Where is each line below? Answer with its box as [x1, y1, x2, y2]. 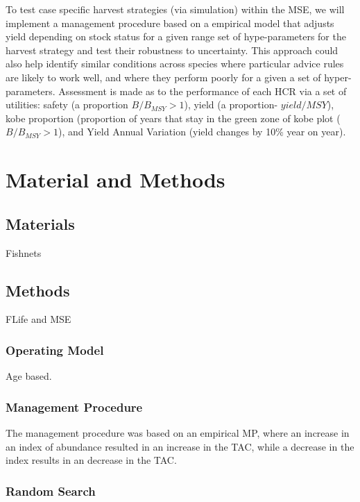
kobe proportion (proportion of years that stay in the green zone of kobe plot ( [6, 110, 341, 125]
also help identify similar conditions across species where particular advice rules [6, 56, 344, 71]
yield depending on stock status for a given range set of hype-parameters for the [6, 29, 346, 44]
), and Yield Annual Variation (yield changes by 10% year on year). [58, 124, 346, 139]
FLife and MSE [6, 312, 71, 326]
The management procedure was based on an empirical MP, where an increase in [6, 425, 350, 440]
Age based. [6, 369, 52, 383]
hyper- [324, 69, 352, 84]
